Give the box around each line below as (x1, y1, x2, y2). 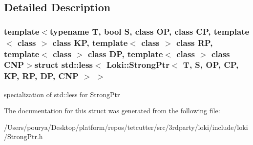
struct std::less (34, 59, 93, 71)
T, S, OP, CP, (183, 59, 239, 71)
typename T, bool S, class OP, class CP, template (49, 25, 250, 37)
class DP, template (87, 47, 163, 60)
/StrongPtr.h (4, 131, 43, 142)
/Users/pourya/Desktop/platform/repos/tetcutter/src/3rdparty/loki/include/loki (4, 122, 248, 132)
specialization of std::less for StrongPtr (4, 89, 120, 99)
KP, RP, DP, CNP (4, 70, 79, 82)
